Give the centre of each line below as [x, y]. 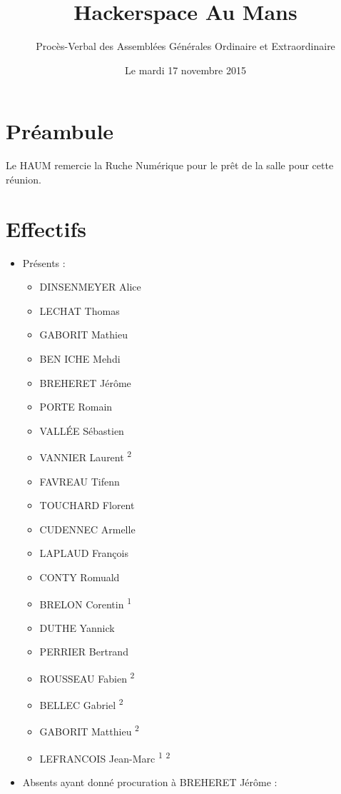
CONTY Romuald [80, 577]
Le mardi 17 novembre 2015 [185, 70]
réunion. [24, 179]
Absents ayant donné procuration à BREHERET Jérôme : [150, 782]
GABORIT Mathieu [83, 335]
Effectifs [46, 228]
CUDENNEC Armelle [87, 529]
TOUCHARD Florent [87, 505]
